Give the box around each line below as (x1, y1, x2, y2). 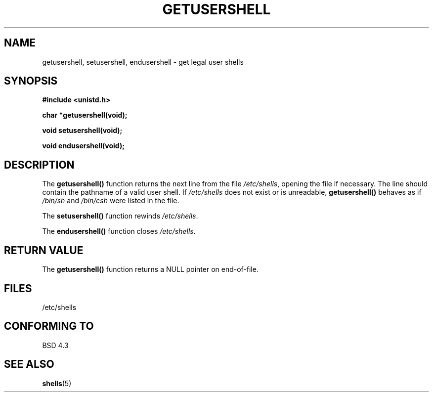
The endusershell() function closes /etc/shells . (42, 227, 196, 236)
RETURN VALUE (4, 244, 84, 257)
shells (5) (42, 379, 72, 388)
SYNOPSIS (4, 75, 58, 88)
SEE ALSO (4, 358, 54, 371)
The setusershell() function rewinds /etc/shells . (42, 212, 198, 220)
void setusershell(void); (42, 126, 123, 135)
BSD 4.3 (42, 341, 69, 350)
